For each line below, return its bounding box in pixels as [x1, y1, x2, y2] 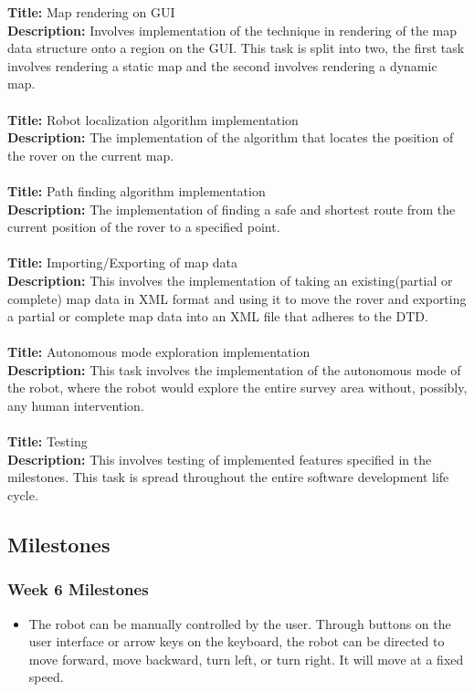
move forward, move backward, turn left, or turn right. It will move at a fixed [28, 649, 464, 668]
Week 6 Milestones [7, 578, 149, 601]
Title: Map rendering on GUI [7, 3, 175, 21]
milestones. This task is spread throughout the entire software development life [7, 467, 449, 487]
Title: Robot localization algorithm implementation [7, 110, 299, 129]
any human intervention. [7, 396, 144, 415]
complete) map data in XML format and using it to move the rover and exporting [7, 288, 467, 308]
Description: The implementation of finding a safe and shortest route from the [7, 199, 456, 218]
